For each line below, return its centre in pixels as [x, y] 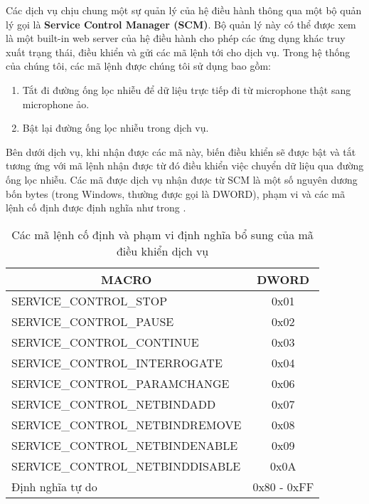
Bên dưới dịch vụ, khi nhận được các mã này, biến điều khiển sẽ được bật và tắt [181, 151]
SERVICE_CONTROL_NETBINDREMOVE [127, 424]
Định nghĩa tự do [54, 486]
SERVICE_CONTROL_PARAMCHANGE [121, 383]
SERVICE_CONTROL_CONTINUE [105, 342]
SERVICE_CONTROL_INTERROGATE [117, 362]
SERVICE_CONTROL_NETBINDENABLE [125, 445]
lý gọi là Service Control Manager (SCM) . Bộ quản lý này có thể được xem [181, 24]
